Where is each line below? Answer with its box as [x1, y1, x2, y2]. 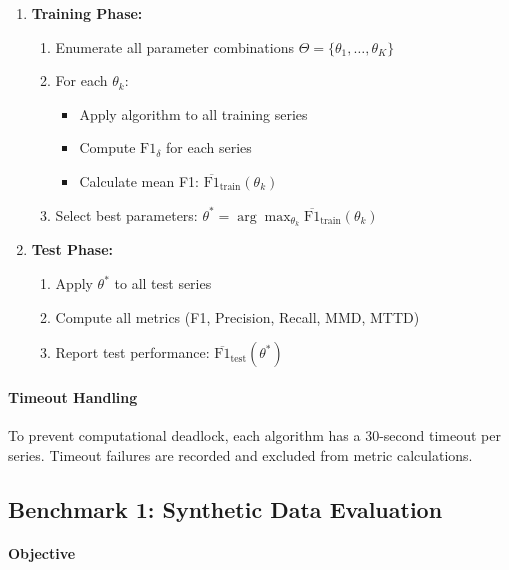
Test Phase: [31, 239, 113, 260]
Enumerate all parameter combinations [55, 36, 294, 57]
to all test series [114, 273, 212, 294]
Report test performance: [55, 342, 210, 363]
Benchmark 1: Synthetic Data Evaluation [8, 493, 443, 524]
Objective [8, 542, 76, 563]
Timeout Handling [8, 386, 138, 407]
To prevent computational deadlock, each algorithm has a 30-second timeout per [8, 425, 501, 445]
